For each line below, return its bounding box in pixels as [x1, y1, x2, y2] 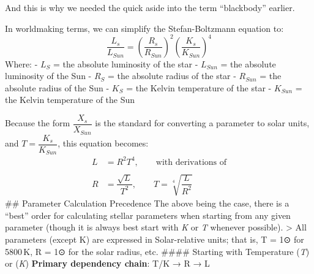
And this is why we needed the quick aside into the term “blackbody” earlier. [5, 1, 295, 13]
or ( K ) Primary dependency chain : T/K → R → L [5, 257, 210, 270]
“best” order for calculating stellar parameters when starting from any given [5, 208, 291, 221]
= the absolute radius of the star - [108, 69, 236, 82]
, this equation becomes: [58, 137, 149, 150]
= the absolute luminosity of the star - [53, 57, 198, 70]
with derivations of [155, 158, 227, 167]
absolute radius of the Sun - [5, 81, 110, 94]
